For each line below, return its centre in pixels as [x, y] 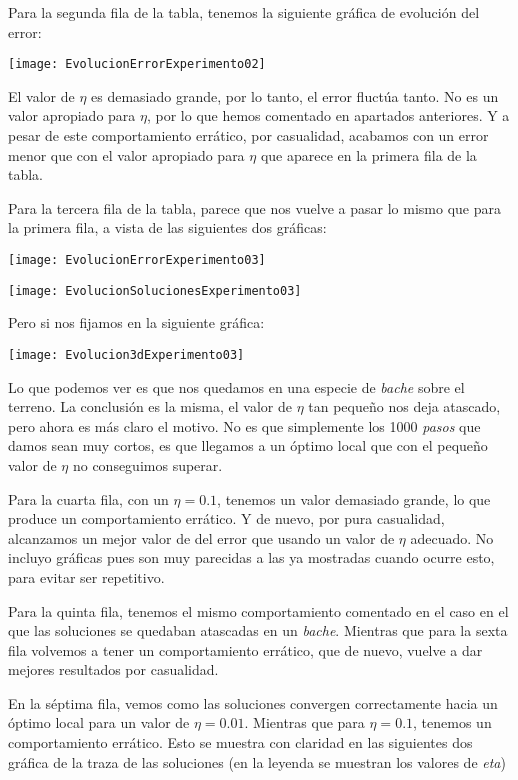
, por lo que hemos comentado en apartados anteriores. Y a [328, 115]
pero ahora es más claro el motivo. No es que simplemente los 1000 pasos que [244, 425]
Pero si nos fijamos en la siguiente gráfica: [136, 322]
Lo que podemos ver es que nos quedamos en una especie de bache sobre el [236, 386]
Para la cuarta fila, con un [88, 498]
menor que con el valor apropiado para [126, 154]
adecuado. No [452, 537]
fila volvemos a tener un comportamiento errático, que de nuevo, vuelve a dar [245, 649]
